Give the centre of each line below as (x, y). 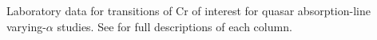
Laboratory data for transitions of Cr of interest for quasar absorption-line (188, 10)
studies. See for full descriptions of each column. (175, 26)
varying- (26, 26)
